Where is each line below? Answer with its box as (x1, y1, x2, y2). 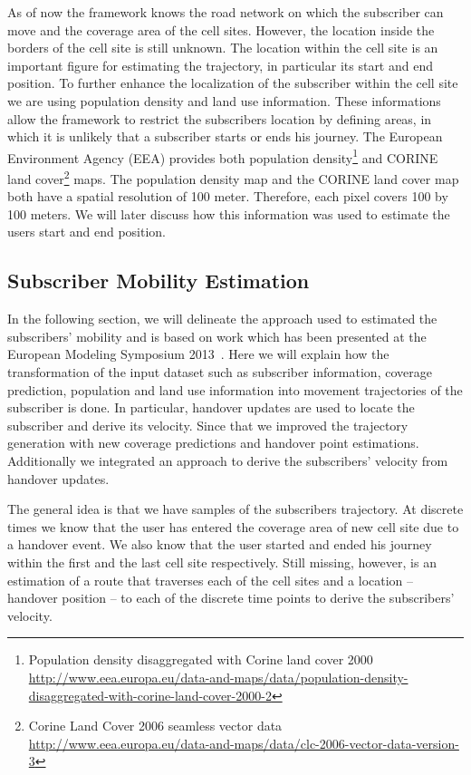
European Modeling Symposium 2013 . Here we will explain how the (7, 344, 389, 363)
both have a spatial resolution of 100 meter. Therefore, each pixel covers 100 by (7, 187, 448, 206)
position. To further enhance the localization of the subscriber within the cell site (7, 73, 458, 92)
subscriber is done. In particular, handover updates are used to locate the (7, 398, 415, 417)
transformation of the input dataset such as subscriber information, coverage (7, 363, 432, 382)
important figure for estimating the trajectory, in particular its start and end (7, 55, 433, 74)
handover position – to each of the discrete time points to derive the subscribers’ (7, 588, 455, 607)
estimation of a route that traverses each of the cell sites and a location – (7, 570, 414, 589)
